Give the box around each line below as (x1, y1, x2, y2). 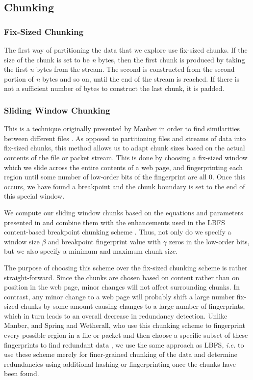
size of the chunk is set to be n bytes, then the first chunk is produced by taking (4, 54, 245, 64)
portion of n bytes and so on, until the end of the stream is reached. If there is (4, 73, 240, 84)
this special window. (4, 191, 65, 201)
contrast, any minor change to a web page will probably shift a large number (4, 291, 235, 301)
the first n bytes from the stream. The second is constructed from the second (4, 64, 235, 74)
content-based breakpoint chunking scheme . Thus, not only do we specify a (4, 227, 231, 237)
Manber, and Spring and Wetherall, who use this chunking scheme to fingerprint (4, 320, 246, 330)
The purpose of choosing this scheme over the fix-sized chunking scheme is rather (4, 262, 248, 272)
